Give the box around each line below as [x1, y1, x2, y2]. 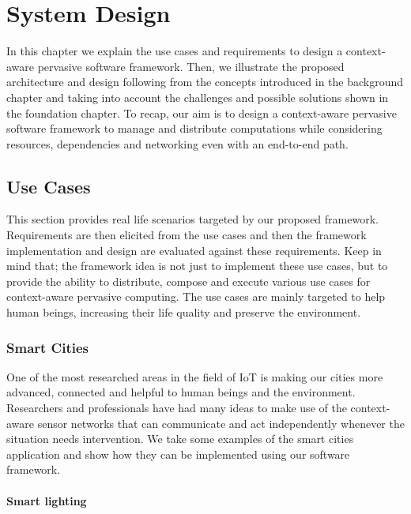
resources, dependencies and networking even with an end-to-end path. [6, 135, 349, 152]
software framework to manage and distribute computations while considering [6, 120, 383, 137]
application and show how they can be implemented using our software [6, 445, 350, 462]
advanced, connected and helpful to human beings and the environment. [6, 384, 356, 400]
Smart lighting [6, 492, 87, 508]
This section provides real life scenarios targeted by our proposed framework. [6, 211, 379, 227]
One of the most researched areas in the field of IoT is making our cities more [6, 368, 383, 385]
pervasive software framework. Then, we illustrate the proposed [37, 58, 345, 74]
